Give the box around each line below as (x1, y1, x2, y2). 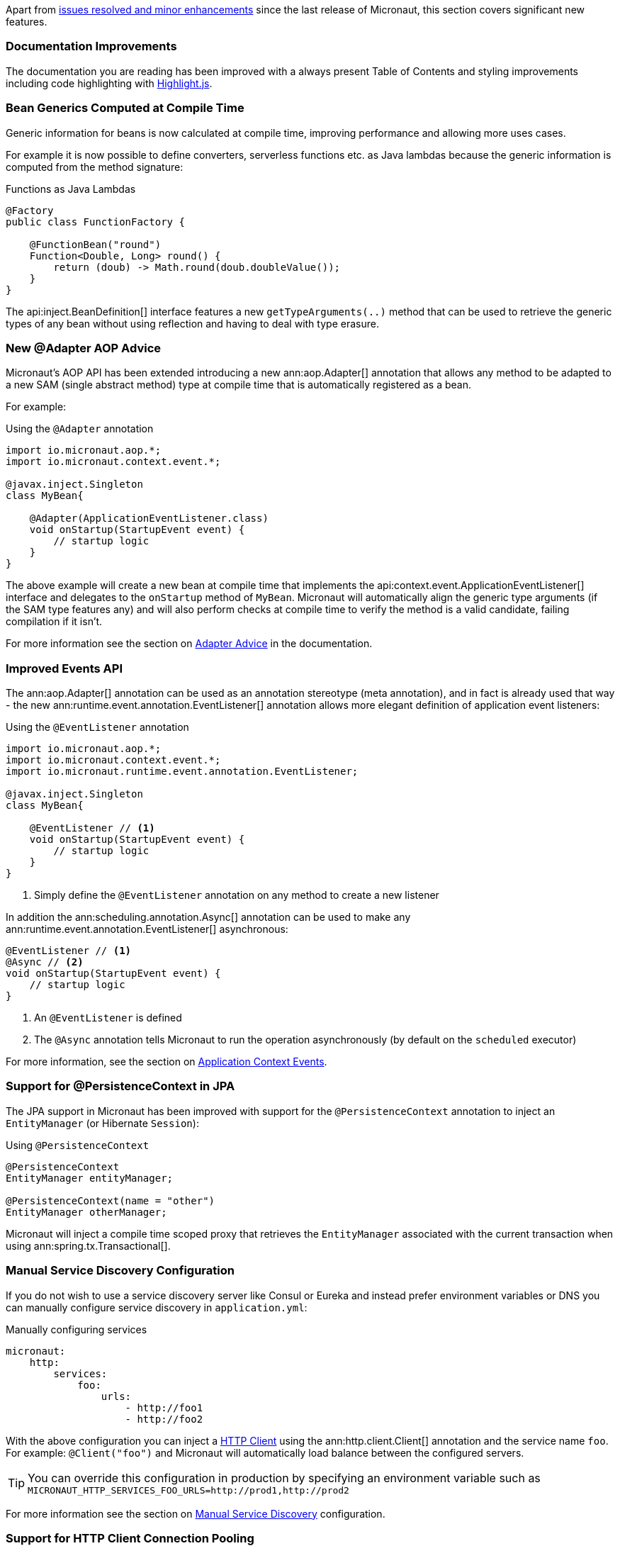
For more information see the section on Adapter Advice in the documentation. (6, 637, 373, 650)
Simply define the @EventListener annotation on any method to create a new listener (34, 889, 439, 901)
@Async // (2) (6, 956, 84, 968)
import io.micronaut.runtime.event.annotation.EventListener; (6, 766, 359, 777)
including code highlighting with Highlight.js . (6, 77, 213, 89)
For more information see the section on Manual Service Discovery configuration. (6, 1507, 385, 1520)
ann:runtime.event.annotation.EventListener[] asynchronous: (6, 923, 288, 935)
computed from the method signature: (6, 160, 184, 173)
